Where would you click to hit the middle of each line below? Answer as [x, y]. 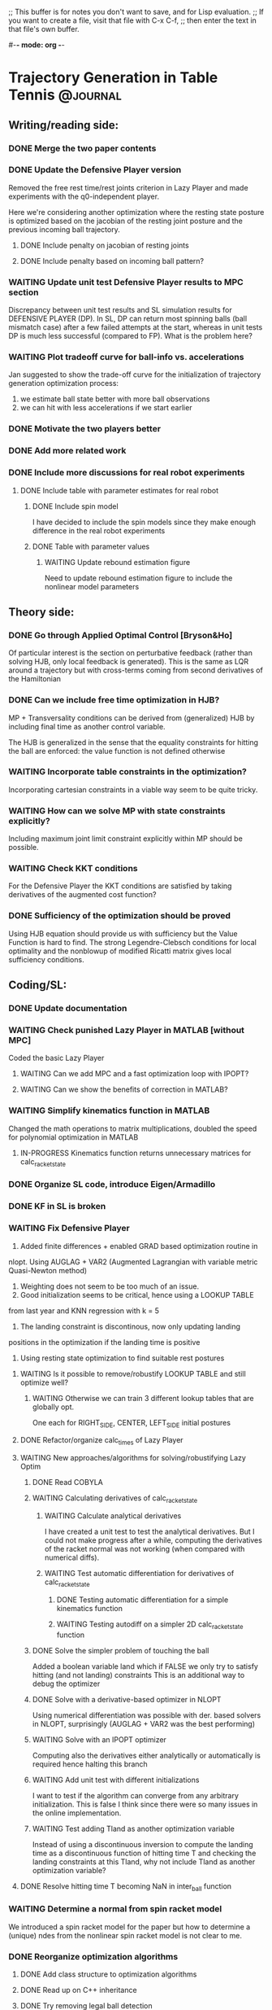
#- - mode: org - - [37, 45]
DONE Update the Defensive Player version [95, 170]
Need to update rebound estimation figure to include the [138, 578]
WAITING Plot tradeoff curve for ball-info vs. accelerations [126, 357]
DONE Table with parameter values [91, 546]
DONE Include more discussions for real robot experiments [127, 473]
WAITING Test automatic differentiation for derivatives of [139, 1573]
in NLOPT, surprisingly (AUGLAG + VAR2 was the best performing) [144, 1723]
